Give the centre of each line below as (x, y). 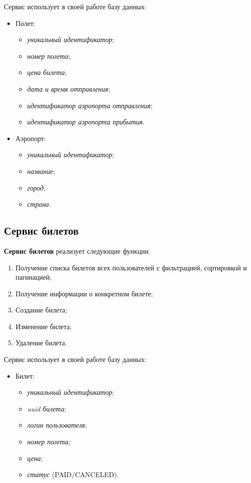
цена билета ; (47, 72)
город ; (36, 187)
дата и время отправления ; (69, 88)
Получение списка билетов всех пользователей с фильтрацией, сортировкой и (131, 267)
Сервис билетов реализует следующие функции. (77, 251)
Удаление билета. (41, 343)
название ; (41, 171)
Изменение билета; (44, 326)
